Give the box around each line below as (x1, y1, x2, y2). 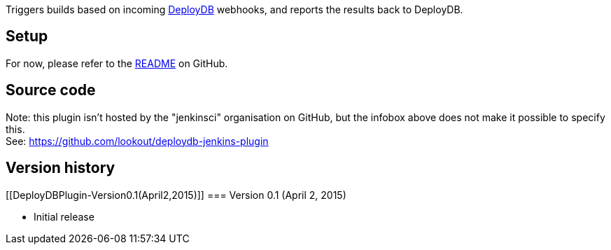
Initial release (34, 210, 94, 223)
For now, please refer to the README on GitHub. (6, 57, 228, 69)
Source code (6, 81, 96, 99)
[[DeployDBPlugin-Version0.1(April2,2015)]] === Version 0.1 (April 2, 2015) (6, 188, 346, 201)
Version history (6, 159, 115, 177)
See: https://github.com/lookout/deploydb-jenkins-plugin (6, 134, 269, 147)
